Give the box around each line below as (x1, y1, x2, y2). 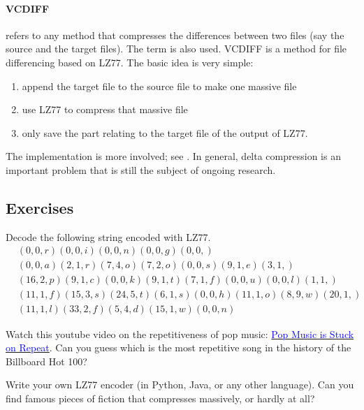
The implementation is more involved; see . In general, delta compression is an (6, 149, 341, 163)
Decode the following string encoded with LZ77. (6, 229, 211, 244)
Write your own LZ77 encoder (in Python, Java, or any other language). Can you (6, 377, 354, 392)
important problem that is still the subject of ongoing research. (6, 162, 276, 177)
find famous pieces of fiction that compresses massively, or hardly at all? (6, 390, 315, 405)
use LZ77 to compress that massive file (22, 102, 188, 117)
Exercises (6, 196, 74, 218)
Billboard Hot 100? (6, 353, 87, 368)
